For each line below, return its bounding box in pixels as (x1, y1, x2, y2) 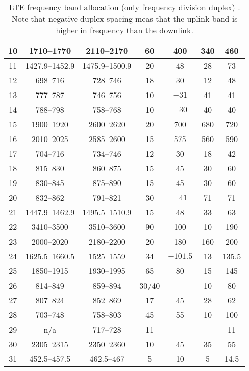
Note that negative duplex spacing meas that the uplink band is (11, 13, 238, 24)
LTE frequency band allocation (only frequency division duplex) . (9, 1, 240, 13)
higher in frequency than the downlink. (56, 24, 193, 36)
